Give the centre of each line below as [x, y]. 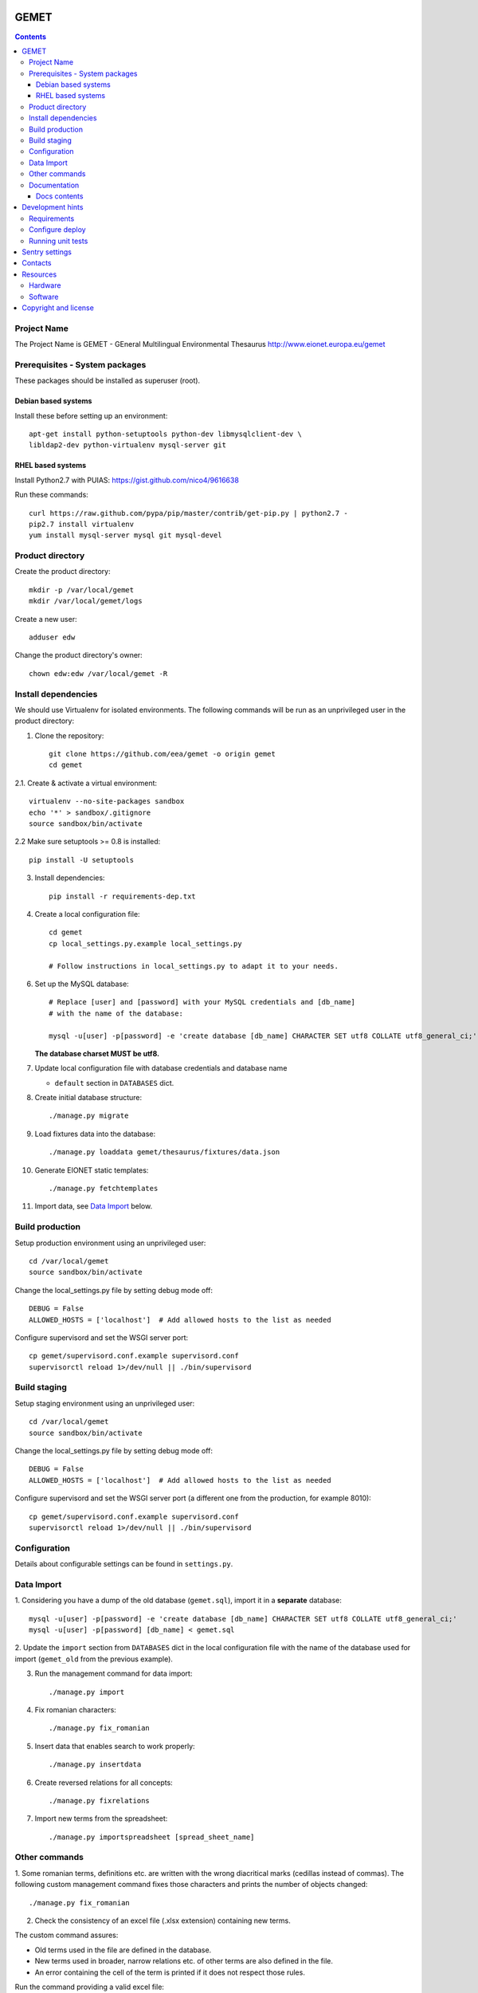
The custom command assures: [67, 1935]
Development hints [53, 207]
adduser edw [52, 637]
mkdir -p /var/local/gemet [82, 590]
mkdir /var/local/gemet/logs [86, 601]
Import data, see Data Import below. [94, 1206]
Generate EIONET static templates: [92, 1170]
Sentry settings [47, 252]
